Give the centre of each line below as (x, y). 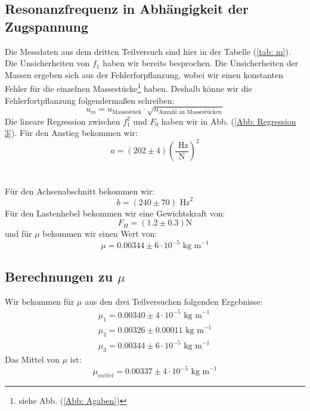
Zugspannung (47, 26)
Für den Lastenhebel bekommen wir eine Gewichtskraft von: (115, 213)
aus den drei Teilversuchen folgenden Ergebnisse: (174, 301)
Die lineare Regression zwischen (63, 121)
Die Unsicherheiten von (47, 63)
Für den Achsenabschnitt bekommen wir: (80, 191)
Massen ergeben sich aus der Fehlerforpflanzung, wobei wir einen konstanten (144, 74)
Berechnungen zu (59, 276)
